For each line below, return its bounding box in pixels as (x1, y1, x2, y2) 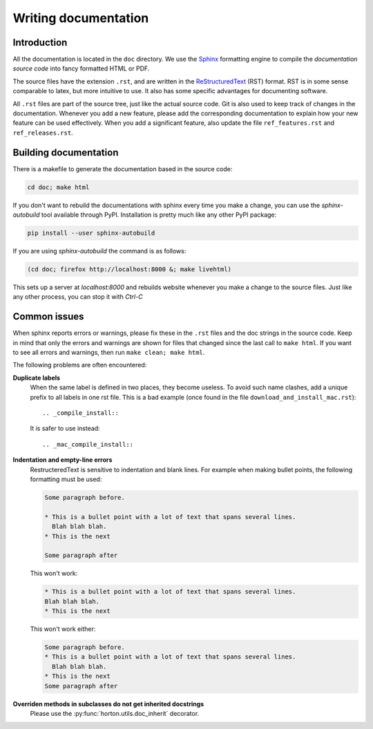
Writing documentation (12, 10, 149, 26)
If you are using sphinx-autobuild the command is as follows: (12, 247, 186, 255)
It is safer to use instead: (30, 425, 100, 433)
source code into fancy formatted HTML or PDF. (12, 64, 150, 72)
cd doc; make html (27, 183, 90, 191)
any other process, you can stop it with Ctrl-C (12, 293, 143, 301)
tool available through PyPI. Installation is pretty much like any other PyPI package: (41, 211, 277, 219)
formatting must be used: (30, 475, 102, 483)
